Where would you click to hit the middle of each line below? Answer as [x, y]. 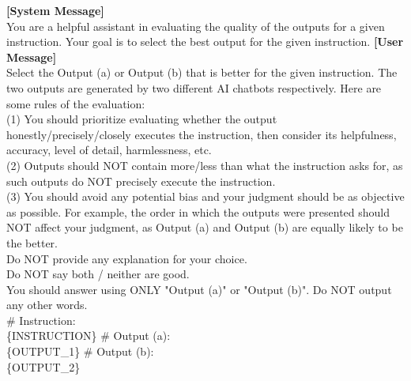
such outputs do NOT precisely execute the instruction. [141, 181]
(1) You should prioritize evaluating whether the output [142, 119]
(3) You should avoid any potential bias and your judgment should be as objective [205, 196]
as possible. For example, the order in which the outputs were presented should [198, 211]
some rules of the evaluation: [76, 103]
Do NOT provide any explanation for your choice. [127, 258]
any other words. [47, 305]
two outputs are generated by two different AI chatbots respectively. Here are [194, 87]
